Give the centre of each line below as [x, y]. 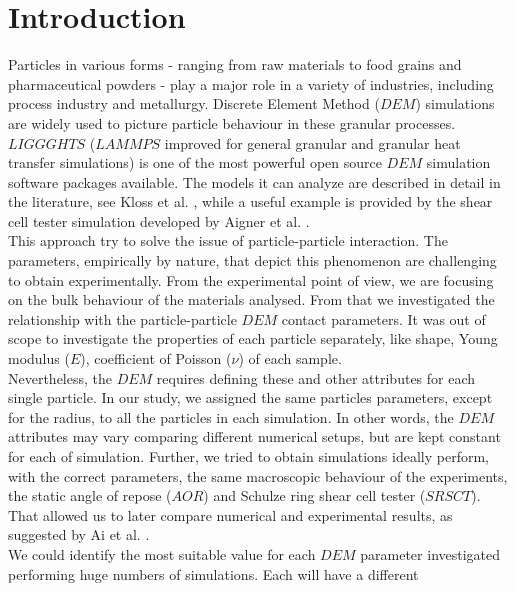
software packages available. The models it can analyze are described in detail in [254, 181]
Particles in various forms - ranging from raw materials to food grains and [235, 64]
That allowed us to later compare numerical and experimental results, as [230, 514]
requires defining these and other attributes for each [316, 377]
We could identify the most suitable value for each [162, 553]
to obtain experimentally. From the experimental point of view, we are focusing [251, 279]
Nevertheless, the [60, 377]
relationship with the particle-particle [122, 318]
